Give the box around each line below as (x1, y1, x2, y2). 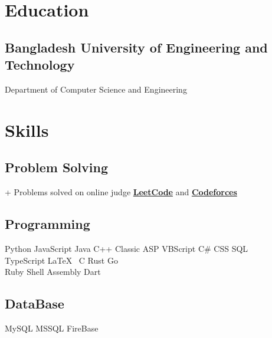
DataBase (5, 294, 64, 313)
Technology (5, 55, 75, 74)
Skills (5, 117, 49, 142)
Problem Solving (5, 158, 109, 176)
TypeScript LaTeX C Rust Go (5, 254, 118, 266)
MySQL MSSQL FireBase (5, 321, 99, 334)
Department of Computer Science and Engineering (5, 83, 187, 95)
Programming (5, 215, 90, 233)
